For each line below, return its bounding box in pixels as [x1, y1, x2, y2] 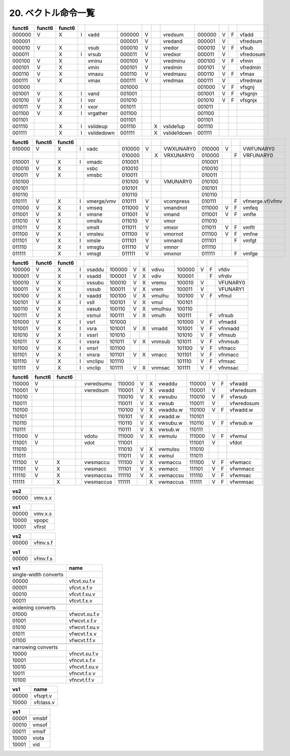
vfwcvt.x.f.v [69, 617, 97, 624]
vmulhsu [151, 305, 172, 312]
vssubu [86, 279, 104, 286]
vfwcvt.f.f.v [69, 637, 96, 644]
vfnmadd [218, 325, 240, 332]
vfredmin [239, 64, 261, 71]
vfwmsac [229, 472, 251, 479]
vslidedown [88, 129, 115, 136]
